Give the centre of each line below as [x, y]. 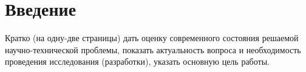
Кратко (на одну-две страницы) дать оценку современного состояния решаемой [152, 38]
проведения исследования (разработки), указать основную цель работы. [137, 61]
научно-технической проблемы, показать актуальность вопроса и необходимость [153, 49]
